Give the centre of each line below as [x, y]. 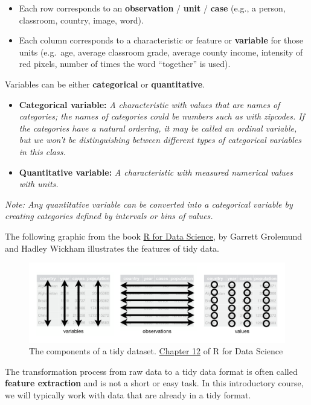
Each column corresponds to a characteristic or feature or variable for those [161, 40]
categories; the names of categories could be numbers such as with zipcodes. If [162, 116]
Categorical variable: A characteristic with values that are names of [149, 104]
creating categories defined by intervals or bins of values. [109, 216]
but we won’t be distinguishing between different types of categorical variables [160, 140]
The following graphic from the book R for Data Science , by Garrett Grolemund [154, 236]
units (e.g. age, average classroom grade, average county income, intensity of [161, 52]
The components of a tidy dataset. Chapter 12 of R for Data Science [156, 351]
